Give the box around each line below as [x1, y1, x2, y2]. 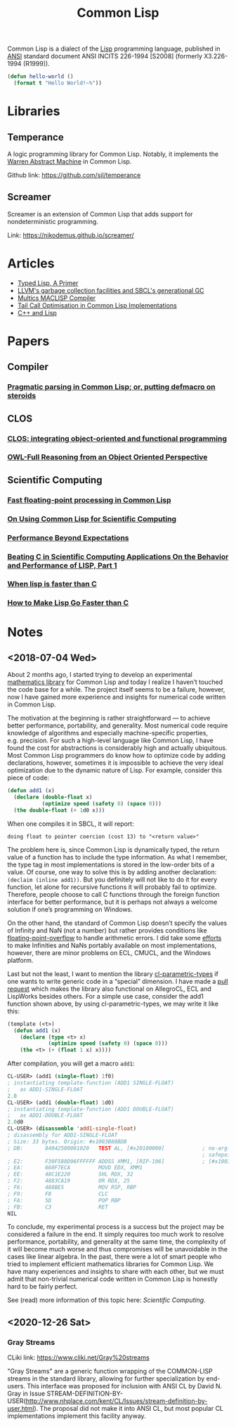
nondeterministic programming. [7, 217, 98, 225]
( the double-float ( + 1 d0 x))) [13, 806, 105, 814]
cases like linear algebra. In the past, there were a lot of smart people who [7, 1252, 222, 1261]
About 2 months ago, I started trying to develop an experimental [7, 671, 193, 679]
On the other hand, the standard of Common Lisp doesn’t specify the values [7, 919, 228, 927]
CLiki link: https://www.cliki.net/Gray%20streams [7, 1353, 150, 1362]
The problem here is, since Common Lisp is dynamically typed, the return [7, 845, 220, 854]
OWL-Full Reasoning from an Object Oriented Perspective [7, 452, 208, 462]
